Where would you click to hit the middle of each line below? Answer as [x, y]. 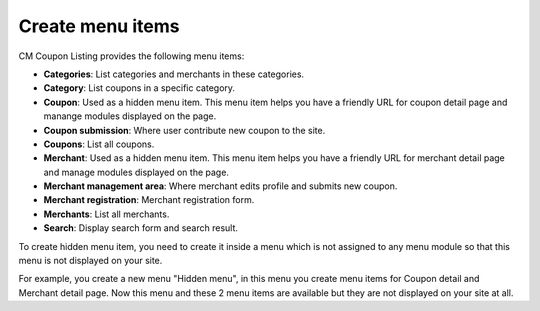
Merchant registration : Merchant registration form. [149, 200]
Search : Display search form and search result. [141, 228]
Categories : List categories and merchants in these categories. [174, 74]
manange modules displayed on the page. [130, 116]
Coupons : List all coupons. [99, 144]
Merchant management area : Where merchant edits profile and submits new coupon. [220, 186]
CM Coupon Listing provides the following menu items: [131, 56]
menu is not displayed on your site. [90, 261]
